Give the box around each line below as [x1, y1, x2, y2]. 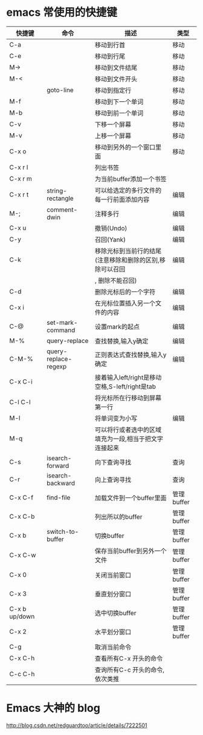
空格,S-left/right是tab [94, 382, 156, 391]
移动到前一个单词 [94, 108, 144, 117]
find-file [46, 493, 71, 502]
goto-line [46, 85, 74, 94]
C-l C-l [9, 397, 31, 406]
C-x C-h [9, 654, 35, 662]
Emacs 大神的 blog [6, 701, 101, 715]
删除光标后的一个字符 [94, 287, 156, 296]
